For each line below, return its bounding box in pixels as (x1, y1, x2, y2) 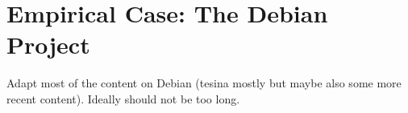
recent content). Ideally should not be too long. (6, 90, 240, 107)
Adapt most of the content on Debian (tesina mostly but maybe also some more (6, 75, 402, 91)
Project (6, 28, 90, 61)
